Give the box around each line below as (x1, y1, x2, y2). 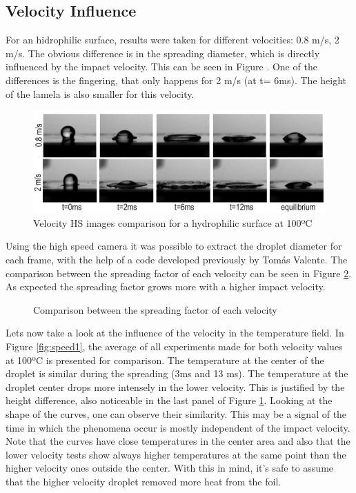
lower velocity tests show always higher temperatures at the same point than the (6, 447, 346, 461)
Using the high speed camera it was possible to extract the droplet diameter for (6, 239, 342, 253)
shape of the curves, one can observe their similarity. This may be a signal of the (6, 406, 347, 421)
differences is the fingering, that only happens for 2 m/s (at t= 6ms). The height (6, 72, 346, 87)
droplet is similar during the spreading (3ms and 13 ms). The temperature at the (6, 366, 348, 381)
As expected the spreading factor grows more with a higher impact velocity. (6, 279, 326, 294)
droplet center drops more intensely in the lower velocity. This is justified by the (6, 379, 345, 394)
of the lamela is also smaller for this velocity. (6, 86, 195, 101)
